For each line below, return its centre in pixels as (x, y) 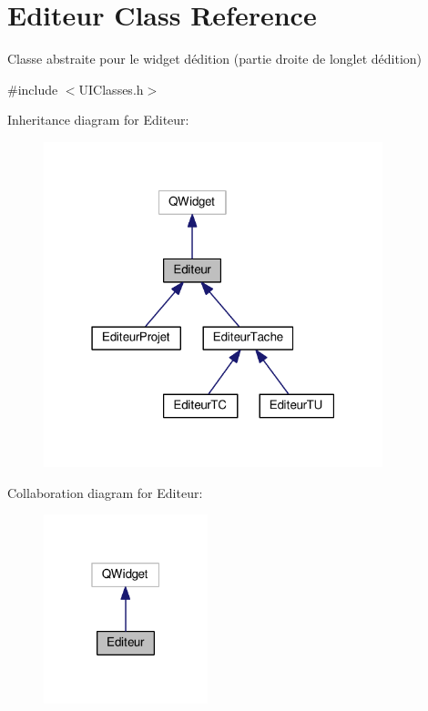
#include (33, 89)
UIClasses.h (111, 89)
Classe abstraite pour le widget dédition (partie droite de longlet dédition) (215, 59)
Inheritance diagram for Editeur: (98, 120)
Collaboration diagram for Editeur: (105, 492)
